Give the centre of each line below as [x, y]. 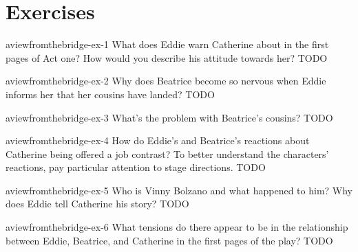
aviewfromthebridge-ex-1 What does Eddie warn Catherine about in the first [167, 44]
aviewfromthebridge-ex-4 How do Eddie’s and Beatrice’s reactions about [158, 140]
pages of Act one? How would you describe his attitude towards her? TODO [167, 57]
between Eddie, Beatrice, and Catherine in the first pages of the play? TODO [169, 240]
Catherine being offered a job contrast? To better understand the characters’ [167, 153]
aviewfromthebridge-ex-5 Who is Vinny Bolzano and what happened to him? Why [179, 190]
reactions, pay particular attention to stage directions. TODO [136, 167]
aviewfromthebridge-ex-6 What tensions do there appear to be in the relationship [177, 227]
